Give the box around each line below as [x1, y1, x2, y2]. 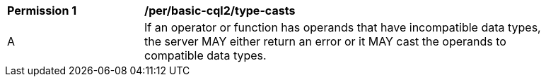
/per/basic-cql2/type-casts [144, 4, 296, 18]
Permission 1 [7, 4, 77, 18]
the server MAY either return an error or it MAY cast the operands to [144, 34, 506, 48]
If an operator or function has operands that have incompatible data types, [144, 20, 541, 34]
